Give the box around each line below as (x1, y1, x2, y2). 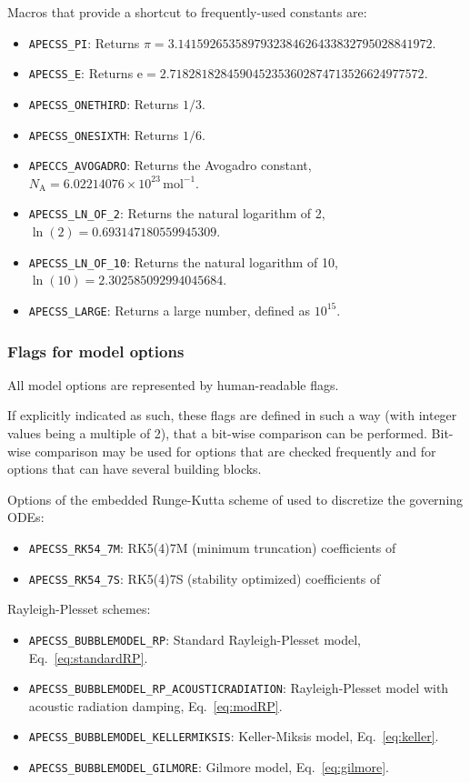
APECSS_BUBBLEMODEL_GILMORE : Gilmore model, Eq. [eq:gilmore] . (28, 758, 389, 777)
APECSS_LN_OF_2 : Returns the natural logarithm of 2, (28, 204, 325, 223)
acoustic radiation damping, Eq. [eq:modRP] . (28, 696, 283, 715)
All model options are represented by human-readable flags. (7, 375, 339, 394)
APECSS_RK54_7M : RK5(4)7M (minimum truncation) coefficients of (28, 538, 396, 557)
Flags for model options (7, 339, 185, 362)
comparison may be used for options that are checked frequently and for (35, 441, 436, 460)
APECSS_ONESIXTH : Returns (28, 125, 179, 144)
